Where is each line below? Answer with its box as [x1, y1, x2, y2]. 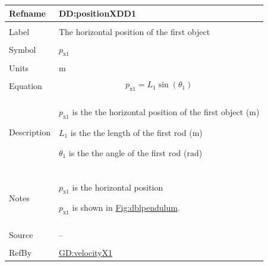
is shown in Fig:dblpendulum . [72, 201, 180, 214]
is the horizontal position [72, 180, 163, 193]
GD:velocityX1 [58, 246, 113, 258]
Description [9, 126, 51, 138]
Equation [9, 80, 42, 92]
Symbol [9, 43, 36, 56]
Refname [9, 7, 46, 19]
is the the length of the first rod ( [70, 126, 193, 138]
